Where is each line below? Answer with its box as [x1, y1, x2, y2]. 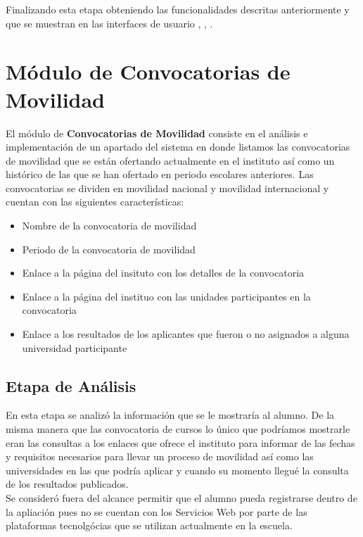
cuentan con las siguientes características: [6, 194, 184, 209]
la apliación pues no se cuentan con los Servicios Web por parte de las [6, 504, 307, 519]
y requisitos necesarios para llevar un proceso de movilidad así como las [6, 449, 314, 464]
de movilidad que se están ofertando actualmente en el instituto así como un [6, 153, 335, 168]
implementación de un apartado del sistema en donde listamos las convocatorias [6, 139, 350, 154]
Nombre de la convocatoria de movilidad [22, 218, 197, 233]
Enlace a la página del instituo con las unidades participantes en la [22, 289, 311, 303]
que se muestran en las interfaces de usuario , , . [6, 15, 213, 30]
